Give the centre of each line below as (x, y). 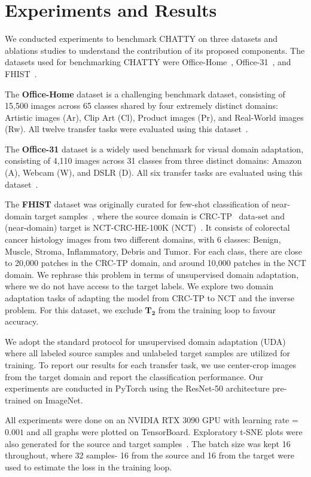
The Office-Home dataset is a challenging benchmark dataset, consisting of (145, 94)
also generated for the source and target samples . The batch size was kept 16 (148, 443)
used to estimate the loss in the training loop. (89, 467)
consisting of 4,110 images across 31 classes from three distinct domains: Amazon (153, 160)
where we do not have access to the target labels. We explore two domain (139, 286)
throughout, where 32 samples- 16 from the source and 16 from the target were (150, 455)
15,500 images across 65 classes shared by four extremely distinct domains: (141, 106)
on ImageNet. (58, 400)
